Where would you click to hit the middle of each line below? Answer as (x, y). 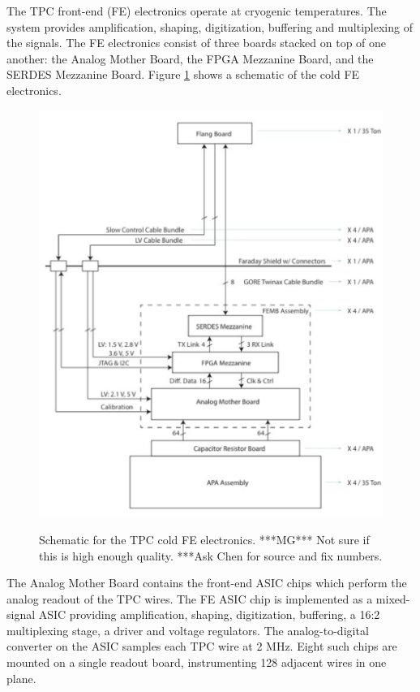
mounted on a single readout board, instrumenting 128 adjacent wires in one (197, 662)
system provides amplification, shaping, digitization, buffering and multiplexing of (210, 26)
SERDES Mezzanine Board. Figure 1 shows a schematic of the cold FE (183, 74)
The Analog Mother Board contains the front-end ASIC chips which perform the (207, 583)
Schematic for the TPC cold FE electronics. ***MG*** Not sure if (204, 539)
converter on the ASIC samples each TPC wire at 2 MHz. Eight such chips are (202, 646)
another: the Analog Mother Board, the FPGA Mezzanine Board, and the (190, 58)
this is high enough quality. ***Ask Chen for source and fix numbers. (211, 555)
